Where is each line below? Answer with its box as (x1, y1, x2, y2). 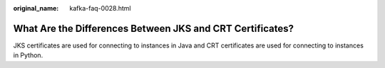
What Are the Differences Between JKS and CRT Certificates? (13, 22, 294, 35)
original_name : (13, 4, 59, 12)
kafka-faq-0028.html (69, 4, 131, 12)
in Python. (13, 51, 43, 59)
